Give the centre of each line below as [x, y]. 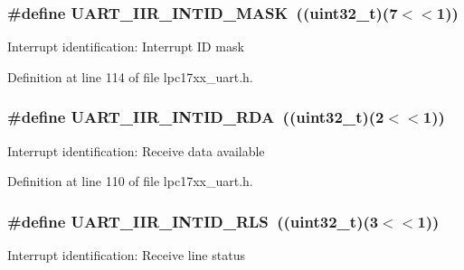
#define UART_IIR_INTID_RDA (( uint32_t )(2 [196, 117]
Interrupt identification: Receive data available [136, 150]
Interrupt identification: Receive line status [126, 255]
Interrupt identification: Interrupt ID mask [126, 47]
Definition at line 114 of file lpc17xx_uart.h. [130, 76]
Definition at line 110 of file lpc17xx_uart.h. [130, 181]
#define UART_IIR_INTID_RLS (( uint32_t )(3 [193, 221]
